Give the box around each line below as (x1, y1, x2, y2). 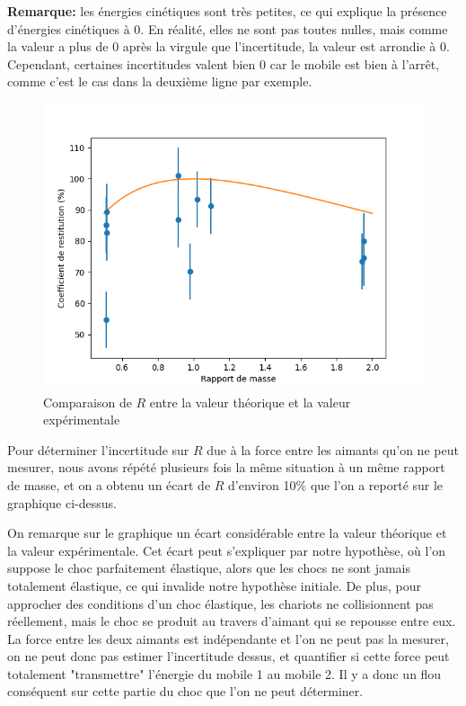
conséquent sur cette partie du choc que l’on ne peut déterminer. (7, 682, 364, 701)
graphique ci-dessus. (7, 493, 117, 512)
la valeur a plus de (7, 37, 109, 56)
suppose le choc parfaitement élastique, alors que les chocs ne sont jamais (7, 559, 411, 577)
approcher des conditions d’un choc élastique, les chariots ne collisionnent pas (7, 594, 434, 612)
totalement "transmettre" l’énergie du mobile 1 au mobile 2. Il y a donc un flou (7, 664, 442, 683)
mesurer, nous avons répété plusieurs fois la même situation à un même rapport (7, 458, 445, 477)
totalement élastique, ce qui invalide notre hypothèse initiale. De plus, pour (7, 576, 421, 594)
